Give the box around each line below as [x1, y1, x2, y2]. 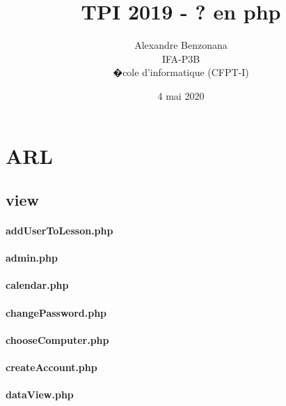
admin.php [6, 250, 58, 265]
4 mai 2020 [157, 88, 205, 103]
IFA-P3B [161, 51, 200, 66]
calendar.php [6, 278, 69, 292]
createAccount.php [6, 360, 97, 374]
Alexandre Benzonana [134, 38, 228, 52]
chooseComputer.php [6, 332, 109, 347]
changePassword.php [6, 305, 107, 319]
